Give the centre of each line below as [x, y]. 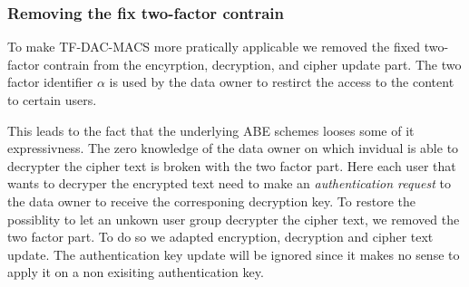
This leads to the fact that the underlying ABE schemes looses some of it [211, 130]
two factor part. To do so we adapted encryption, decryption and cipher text [220, 237]
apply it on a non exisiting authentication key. [136, 272]
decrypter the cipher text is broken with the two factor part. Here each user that [232, 165]
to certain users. [52, 100]
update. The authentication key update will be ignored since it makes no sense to [234, 254]
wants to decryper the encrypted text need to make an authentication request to [229, 183]
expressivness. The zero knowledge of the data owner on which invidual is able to [233, 148]
